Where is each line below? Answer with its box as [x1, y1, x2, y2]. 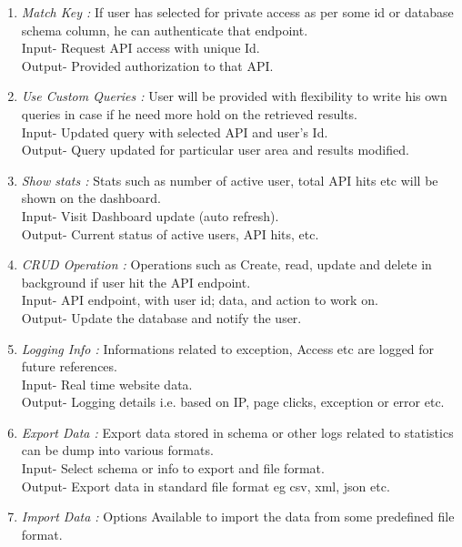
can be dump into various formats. [21, 441, 214, 460]
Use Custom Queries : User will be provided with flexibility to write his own [21, 86, 447, 106]
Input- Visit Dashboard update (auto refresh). [21, 206, 279, 225]
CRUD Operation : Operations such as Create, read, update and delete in [21, 255, 432, 274]
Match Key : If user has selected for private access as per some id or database [21, 3, 454, 21]
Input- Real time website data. [21, 374, 193, 393]
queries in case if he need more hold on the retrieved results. [21, 104, 357, 123]
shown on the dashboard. [21, 188, 161, 208]
